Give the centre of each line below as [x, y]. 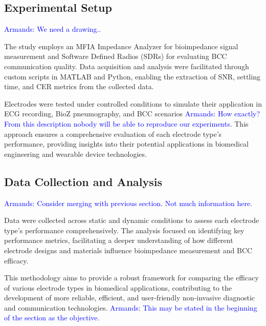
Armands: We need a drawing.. [53, 29]
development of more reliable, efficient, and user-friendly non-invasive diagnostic [129, 298]
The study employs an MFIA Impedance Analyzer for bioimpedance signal [121, 46]
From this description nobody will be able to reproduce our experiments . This [126, 123]
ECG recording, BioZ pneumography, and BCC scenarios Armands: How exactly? [132, 114]
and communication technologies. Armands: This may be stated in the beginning [131, 307]
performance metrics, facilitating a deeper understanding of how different [119, 240]
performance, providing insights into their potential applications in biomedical [127, 144]
